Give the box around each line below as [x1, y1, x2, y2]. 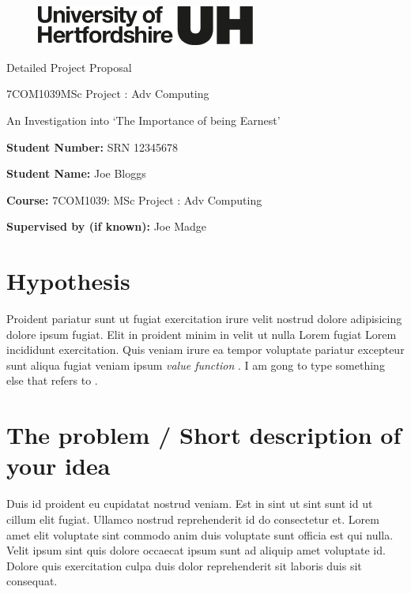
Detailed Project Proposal [6, 58, 132, 75]
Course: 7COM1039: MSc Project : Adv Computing [6, 191, 262, 208]
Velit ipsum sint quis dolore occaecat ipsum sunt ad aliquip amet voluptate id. [6, 542, 386, 558]
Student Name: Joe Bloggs [6, 165, 146, 182]
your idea [6, 449, 111, 482]
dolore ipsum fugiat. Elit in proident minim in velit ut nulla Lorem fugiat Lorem [6, 325, 397, 342]
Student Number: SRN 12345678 [6, 138, 178, 155]
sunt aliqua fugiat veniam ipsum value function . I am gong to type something [6, 356, 385, 373]
